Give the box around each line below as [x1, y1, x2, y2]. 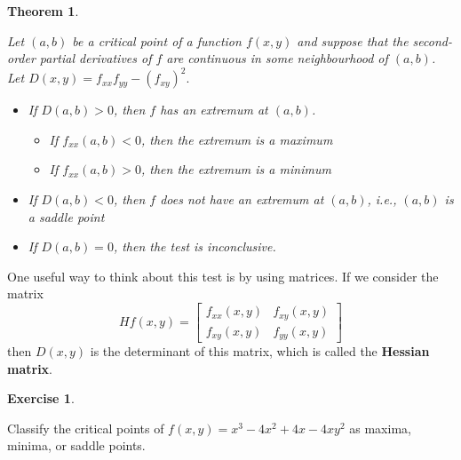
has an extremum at [160, 100, 268, 119]
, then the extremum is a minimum [140, 160, 331, 178]
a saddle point [28, 207, 105, 226]
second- [412, 31, 452, 50]
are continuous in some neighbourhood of [166, 49, 388, 67]
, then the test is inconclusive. [113, 237, 276, 256]
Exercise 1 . [7, 389, 75, 408]
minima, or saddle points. [7, 436, 146, 455]
